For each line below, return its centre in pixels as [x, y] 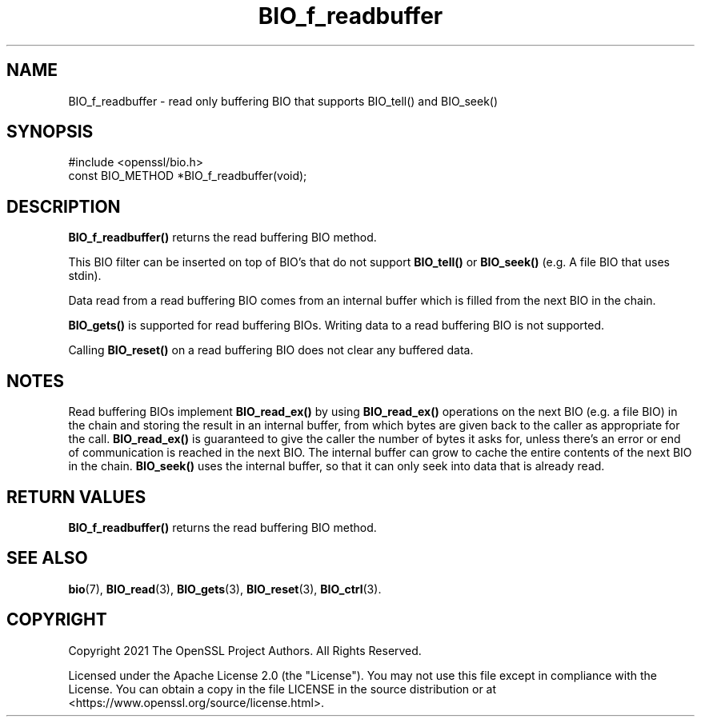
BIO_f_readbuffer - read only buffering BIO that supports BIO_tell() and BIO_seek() [283, 101]
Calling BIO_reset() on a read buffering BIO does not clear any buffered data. [271, 350]
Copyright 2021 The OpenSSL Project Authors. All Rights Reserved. [245, 650]
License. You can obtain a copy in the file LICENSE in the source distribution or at [282, 689]
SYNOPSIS [50, 132]
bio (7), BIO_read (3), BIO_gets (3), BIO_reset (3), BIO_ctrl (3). [225, 589]
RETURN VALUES [76, 497]
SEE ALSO [47, 558]
